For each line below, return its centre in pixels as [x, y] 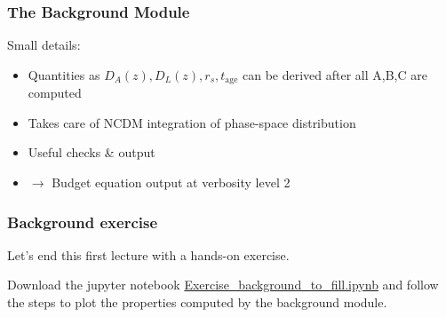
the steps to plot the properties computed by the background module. [197, 302]
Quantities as [64, 74]
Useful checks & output [92, 152]
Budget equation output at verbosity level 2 [171, 182]
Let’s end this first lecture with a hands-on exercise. [148, 254]
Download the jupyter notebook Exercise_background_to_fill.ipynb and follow [223, 285]
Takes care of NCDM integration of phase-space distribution [192, 122]
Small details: [44, 45]
